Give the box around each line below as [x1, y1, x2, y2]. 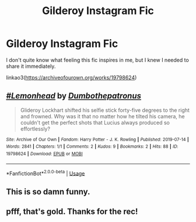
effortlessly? [20, 125, 51, 132]
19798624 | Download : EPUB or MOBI [6, 151, 83, 157]
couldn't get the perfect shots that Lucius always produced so [20, 119, 170, 126]
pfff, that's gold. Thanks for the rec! [6, 207, 138, 217]
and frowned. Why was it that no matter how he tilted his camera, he [20, 112, 185, 119]
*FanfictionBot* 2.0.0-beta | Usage [6, 169, 85, 177]
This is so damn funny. [6, 186, 90, 197]
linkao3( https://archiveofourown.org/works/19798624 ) [6, 74, 137, 81]
